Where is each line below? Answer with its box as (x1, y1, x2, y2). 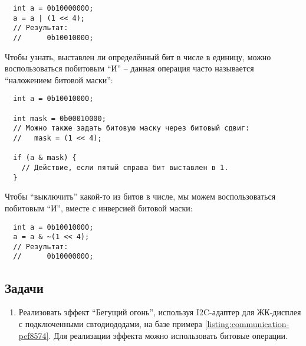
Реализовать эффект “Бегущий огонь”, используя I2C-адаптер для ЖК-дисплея (18, 306, 301, 318)
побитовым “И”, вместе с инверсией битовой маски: (5, 201, 193, 214)
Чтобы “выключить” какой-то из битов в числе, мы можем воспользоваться (5, 190, 276, 203)
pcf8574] (18, 329, 49, 341)
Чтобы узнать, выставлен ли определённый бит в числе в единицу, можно (5, 50, 271, 63)
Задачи (5, 278, 44, 296)
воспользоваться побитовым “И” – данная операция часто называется (5, 62, 254, 74)
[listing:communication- (205, 317, 289, 329)
